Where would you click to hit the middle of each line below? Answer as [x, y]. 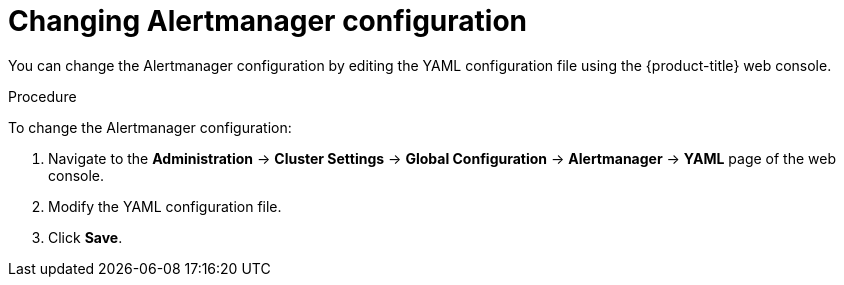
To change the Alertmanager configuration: [150, 127]
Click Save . [85, 237]
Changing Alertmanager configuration [268, 21]
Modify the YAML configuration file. [165, 206]
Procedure [42, 96]
